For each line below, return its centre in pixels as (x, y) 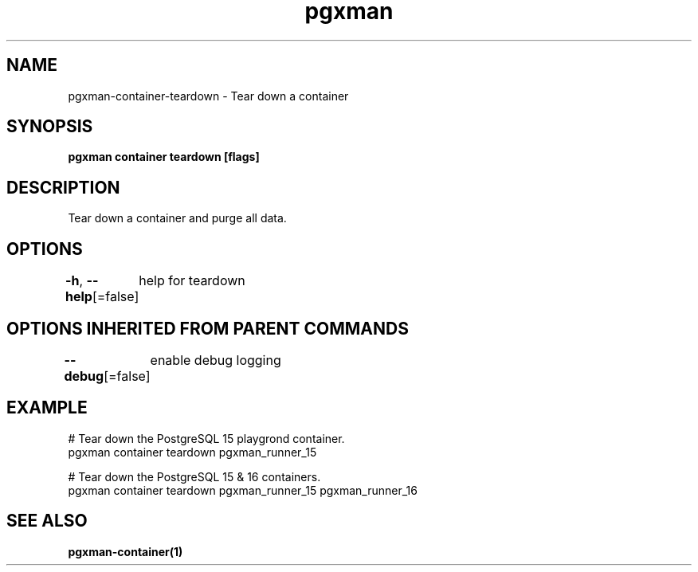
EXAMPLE (47, 408)
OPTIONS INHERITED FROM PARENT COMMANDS (208, 328)
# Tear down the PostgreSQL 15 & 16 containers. (194, 476)
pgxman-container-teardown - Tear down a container (208, 96)
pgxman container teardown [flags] (164, 157)
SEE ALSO (47, 521)
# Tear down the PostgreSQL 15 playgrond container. (206, 438)
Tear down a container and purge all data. (177, 218)
